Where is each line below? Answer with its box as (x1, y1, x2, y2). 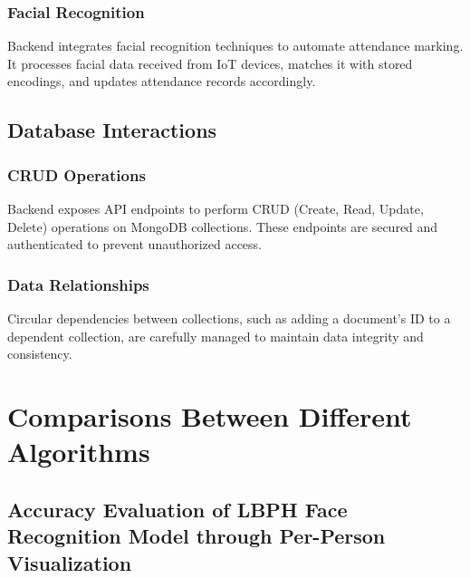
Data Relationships (7, 273, 149, 295)
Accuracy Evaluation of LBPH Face (7, 495, 348, 523)
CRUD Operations (7, 163, 146, 186)
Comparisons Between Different (7, 397, 412, 434)
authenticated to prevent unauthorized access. (7, 235, 263, 254)
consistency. (7, 344, 72, 363)
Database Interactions (7, 116, 217, 144)
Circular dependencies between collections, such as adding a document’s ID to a (7, 309, 451, 327)
